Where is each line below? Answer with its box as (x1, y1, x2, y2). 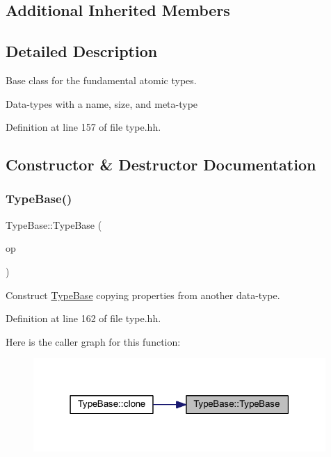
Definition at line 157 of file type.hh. (6, 120, 161, 134)
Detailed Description (6, 40, 158, 62)
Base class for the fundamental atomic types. (6, 72, 197, 87)
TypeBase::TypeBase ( (6, 217, 102, 232)
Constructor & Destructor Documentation (6, 154, 316, 175)
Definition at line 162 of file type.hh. (6, 311, 161, 326)
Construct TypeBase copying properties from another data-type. (6, 287, 280, 302)
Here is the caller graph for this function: (6, 334, 181, 348)
